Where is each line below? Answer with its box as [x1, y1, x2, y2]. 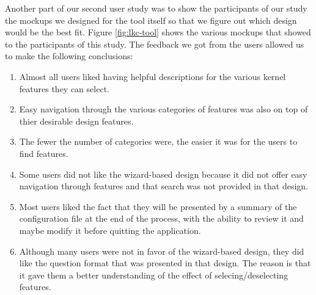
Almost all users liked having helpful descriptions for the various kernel [19, 70, 286, 82]
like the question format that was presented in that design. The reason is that [19, 257, 311, 269]
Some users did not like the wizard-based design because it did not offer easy [19, 167, 307, 180]
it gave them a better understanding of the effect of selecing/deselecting [19, 268, 288, 281]
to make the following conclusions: [5, 49, 133, 62]
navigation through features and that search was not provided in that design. [19, 180, 309, 192]
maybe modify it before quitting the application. [19, 224, 201, 236]
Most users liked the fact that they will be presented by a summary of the [19, 200, 297, 213]
